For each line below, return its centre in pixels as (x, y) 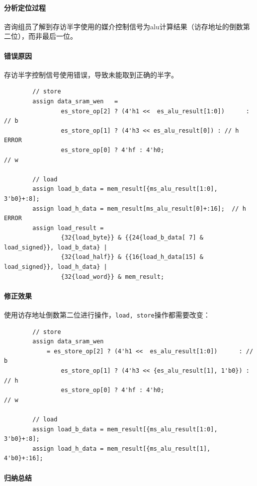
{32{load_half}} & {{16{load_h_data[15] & (132, 257)
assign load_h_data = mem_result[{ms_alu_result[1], (122, 448)
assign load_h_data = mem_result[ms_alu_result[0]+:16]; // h (139, 208)
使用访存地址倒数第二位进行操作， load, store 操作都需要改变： (107, 315)
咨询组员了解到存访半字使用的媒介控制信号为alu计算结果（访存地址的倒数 (124, 26)
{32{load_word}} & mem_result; (113, 277)
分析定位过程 (25, 7)
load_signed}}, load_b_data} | (56, 247)
